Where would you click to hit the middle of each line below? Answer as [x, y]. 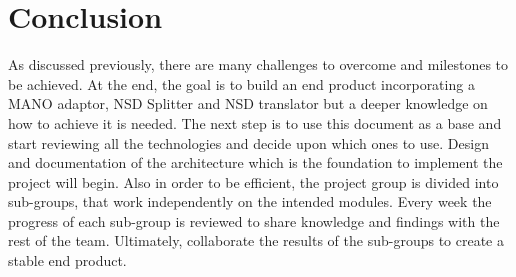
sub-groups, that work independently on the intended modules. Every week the [250, 201]
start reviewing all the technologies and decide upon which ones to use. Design [248, 142]
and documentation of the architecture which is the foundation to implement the [255, 162]
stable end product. [67, 260]
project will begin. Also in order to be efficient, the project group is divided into [253, 181]
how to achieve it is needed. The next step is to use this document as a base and [255, 122]
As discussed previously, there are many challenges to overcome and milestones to [258, 64]
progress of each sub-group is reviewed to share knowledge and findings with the [254, 220]
